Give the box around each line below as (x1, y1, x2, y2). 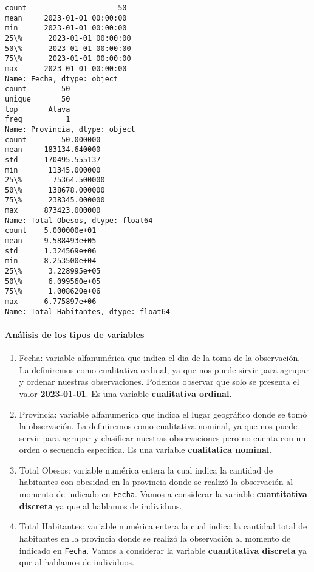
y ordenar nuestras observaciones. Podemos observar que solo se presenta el (19, 375, 299, 388)
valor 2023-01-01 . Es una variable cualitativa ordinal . (19, 387, 232, 399)
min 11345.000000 (5, 165, 101, 174)
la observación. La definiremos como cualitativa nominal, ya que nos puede (19, 419, 298, 432)
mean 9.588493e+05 (5, 236, 97, 246)
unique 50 (5, 94, 70, 103)
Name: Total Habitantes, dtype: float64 (5, 307, 171, 316)
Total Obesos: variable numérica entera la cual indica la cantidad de (19, 463, 273, 476)
